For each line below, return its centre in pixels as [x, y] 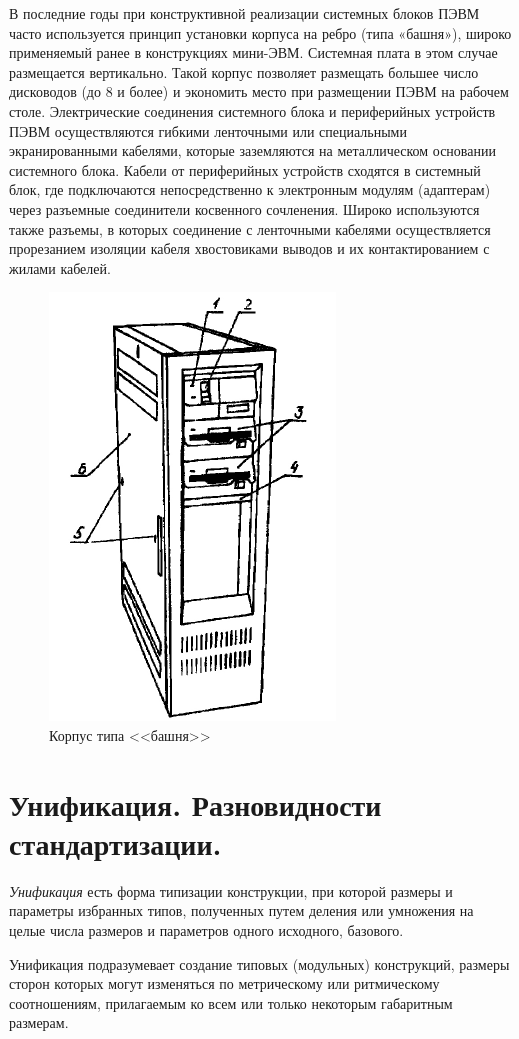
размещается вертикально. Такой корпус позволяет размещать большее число [244, 71]
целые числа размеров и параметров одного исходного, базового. [206, 930]
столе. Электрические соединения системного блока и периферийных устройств [252, 110]
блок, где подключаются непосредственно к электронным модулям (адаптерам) [250, 189]
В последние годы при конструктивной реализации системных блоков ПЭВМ [244, 13]
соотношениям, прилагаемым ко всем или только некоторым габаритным [231, 1002]
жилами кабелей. [60, 267]
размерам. [39, 1022]
